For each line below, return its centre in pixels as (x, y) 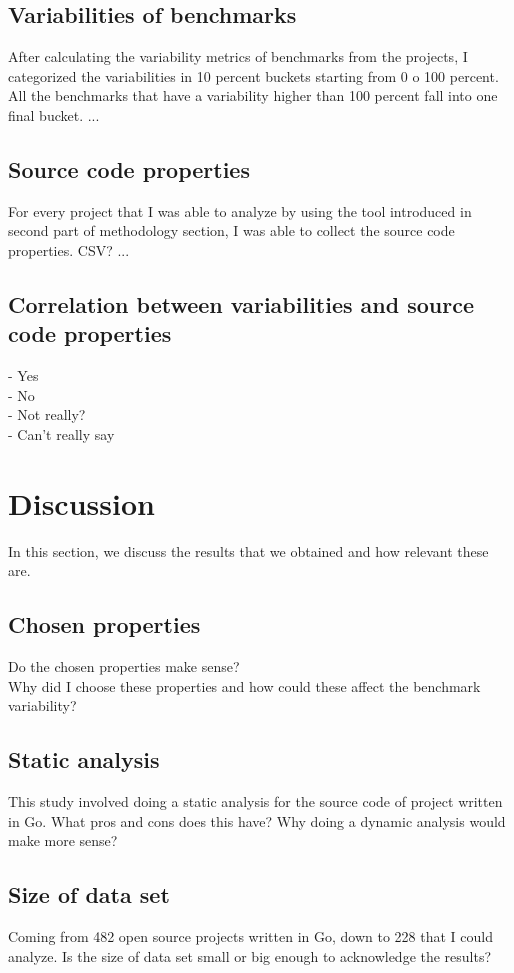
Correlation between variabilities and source (241, 303)
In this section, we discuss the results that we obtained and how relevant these (248, 550)
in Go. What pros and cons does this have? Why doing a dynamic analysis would (257, 820)
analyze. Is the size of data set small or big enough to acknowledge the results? (250, 955)
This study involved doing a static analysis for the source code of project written (255, 801)
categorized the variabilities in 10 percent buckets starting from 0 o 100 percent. (253, 75)
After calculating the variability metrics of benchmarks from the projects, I (238, 56)
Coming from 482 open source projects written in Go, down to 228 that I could (250, 936)
